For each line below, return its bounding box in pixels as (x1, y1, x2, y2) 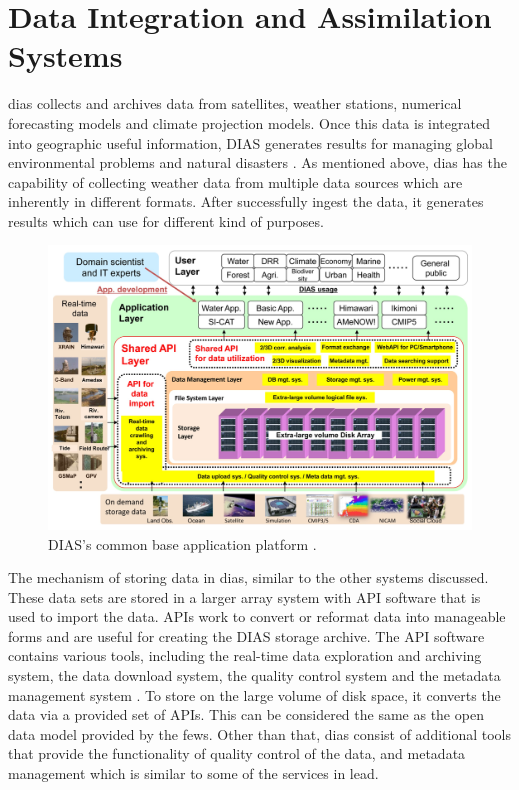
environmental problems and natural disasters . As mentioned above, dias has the (8, 152, 507, 173)
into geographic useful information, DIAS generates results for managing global (8, 132, 493, 153)
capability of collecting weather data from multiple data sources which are (8, 171, 463, 192)
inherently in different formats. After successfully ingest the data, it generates (8, 191, 484, 212)
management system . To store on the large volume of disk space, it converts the (8, 684, 501, 705)
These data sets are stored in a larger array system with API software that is (8, 586, 481, 607)
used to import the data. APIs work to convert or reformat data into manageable (8, 606, 506, 627)
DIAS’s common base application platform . (48, 533, 317, 554)
